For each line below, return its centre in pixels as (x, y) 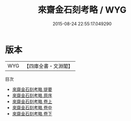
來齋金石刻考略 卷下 (32, 113)
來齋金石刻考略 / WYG (82, 10)
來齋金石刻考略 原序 (32, 95)
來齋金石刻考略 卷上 (32, 101)
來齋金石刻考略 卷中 (32, 107)
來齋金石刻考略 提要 (32, 89)
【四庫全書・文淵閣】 (49, 66)
